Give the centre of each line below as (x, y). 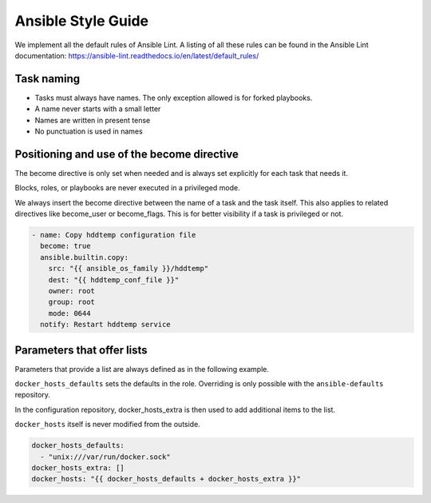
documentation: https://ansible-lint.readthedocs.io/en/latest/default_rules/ (137, 55)
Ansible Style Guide (82, 21)
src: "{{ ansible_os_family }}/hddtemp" (129, 269)
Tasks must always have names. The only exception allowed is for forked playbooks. (174, 98)
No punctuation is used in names (89, 131)
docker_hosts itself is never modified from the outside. (108, 425)
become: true (65, 246)
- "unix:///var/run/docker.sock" (105, 457)
